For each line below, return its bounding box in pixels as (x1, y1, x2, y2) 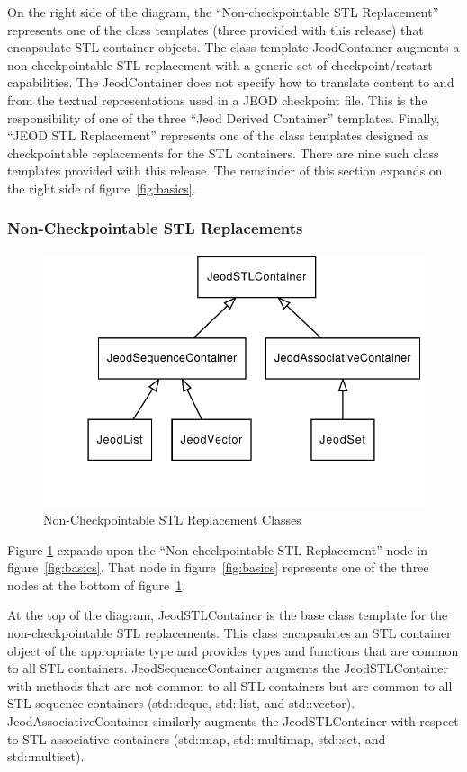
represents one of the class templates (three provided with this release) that (7, 20, 424, 39)
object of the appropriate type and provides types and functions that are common (7, 641, 459, 660)
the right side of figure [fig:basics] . (7, 178, 196, 197)
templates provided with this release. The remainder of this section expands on (7, 161, 443, 180)
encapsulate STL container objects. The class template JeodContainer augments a (7, 38, 460, 57)
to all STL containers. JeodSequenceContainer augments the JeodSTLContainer (7, 659, 448, 678)
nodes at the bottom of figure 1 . (7, 575, 186, 594)
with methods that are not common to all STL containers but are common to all (7, 676, 453, 695)
